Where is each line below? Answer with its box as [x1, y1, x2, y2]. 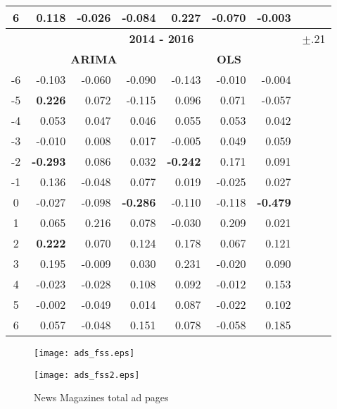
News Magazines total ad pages [34, 390, 169, 405]
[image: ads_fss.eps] [34, 348, 135, 358]
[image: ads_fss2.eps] [34, 370, 140, 380]
